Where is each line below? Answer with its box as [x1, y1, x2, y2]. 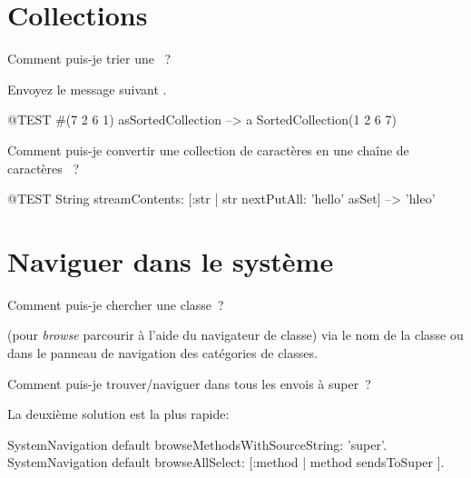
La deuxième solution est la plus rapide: [7, 404, 230, 423]
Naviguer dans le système [7, 242, 334, 279]
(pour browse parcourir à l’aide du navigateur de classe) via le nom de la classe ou [7, 325, 464, 344]
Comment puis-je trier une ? [7, 49, 172, 68]
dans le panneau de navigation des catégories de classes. [7, 344, 318, 362]
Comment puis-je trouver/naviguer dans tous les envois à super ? [7, 373, 371, 393]
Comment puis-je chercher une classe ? [7, 294, 224, 314]
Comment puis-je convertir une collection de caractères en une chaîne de [7, 140, 409, 159]
